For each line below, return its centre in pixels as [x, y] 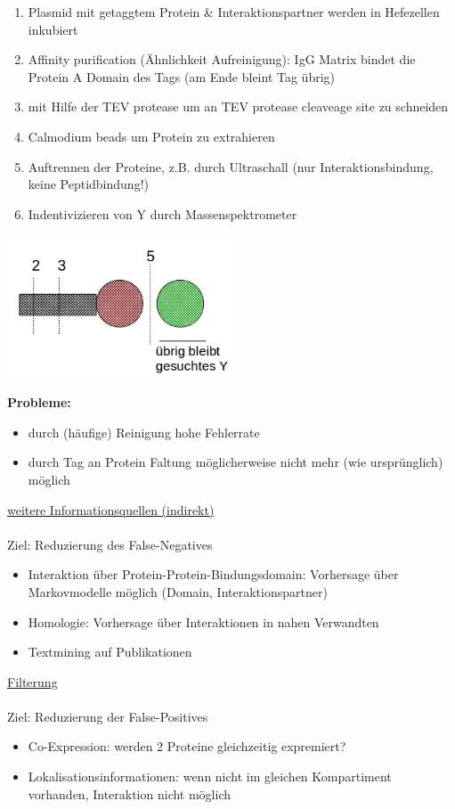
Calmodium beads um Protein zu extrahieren [151, 136]
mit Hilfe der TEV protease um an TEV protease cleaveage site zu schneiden [238, 106]
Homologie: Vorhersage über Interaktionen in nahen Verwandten [203, 621]
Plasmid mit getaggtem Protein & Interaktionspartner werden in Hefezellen [234, 12]
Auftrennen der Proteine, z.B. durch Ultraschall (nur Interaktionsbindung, [231, 166]
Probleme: [39, 402]
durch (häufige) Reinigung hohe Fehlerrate [144, 432]
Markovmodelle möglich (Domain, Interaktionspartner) [178, 591]
